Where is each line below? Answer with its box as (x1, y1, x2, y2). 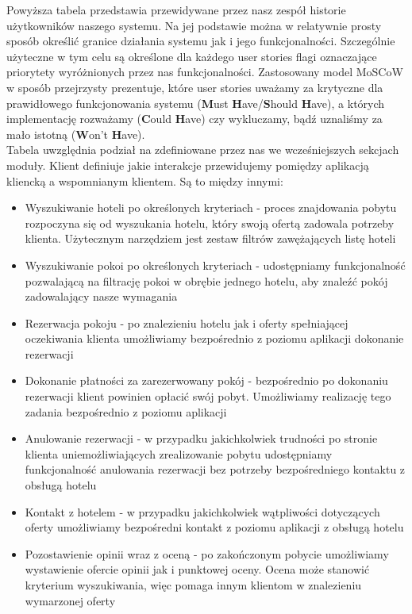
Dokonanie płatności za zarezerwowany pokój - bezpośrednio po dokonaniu (25, 372, 388, 389)
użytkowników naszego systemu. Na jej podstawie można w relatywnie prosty (6, 17, 382, 33)
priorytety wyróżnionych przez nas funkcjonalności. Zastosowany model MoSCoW (6, 63, 403, 80)
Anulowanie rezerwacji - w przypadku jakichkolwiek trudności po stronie (25, 430, 378, 447)
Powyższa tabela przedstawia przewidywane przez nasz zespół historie (6, 2, 346, 17)
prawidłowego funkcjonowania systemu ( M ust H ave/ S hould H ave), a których (6, 94, 385, 111)
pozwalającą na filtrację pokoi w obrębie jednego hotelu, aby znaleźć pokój (25, 272, 388, 289)
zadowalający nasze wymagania (25, 288, 178, 305)
